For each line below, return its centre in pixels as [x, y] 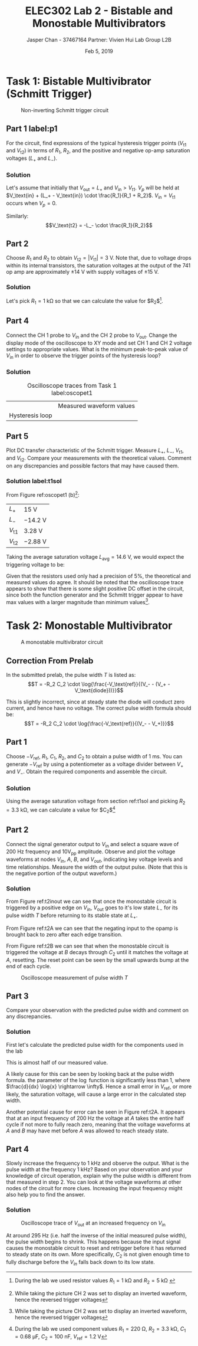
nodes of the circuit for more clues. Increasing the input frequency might [94, 1188]
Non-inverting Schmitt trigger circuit [65, 110]
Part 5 [17, 436]
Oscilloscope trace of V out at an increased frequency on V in [93, 1224]
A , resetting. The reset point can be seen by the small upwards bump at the [98, 959]
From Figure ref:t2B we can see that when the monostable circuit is [88, 946]
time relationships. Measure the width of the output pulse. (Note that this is [97, 867]
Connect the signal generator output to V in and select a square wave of [93, 845]
